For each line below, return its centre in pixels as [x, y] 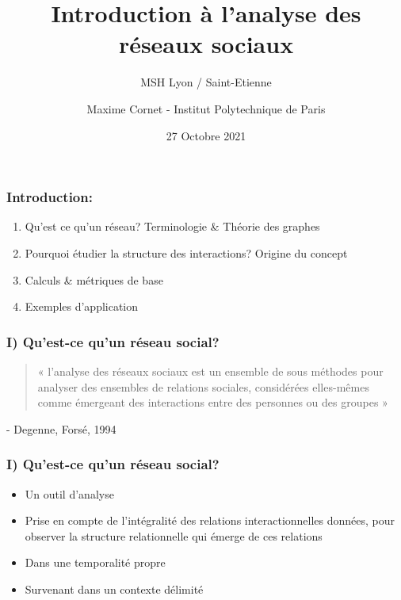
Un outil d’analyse [69, 493]
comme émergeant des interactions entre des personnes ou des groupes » [213, 402]
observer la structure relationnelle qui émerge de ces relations [174, 535]
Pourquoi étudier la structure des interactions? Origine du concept [186, 252]
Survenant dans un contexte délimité [114, 589]
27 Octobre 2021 [206, 135]
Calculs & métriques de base [94, 279]
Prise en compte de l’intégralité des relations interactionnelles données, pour [210, 520]
